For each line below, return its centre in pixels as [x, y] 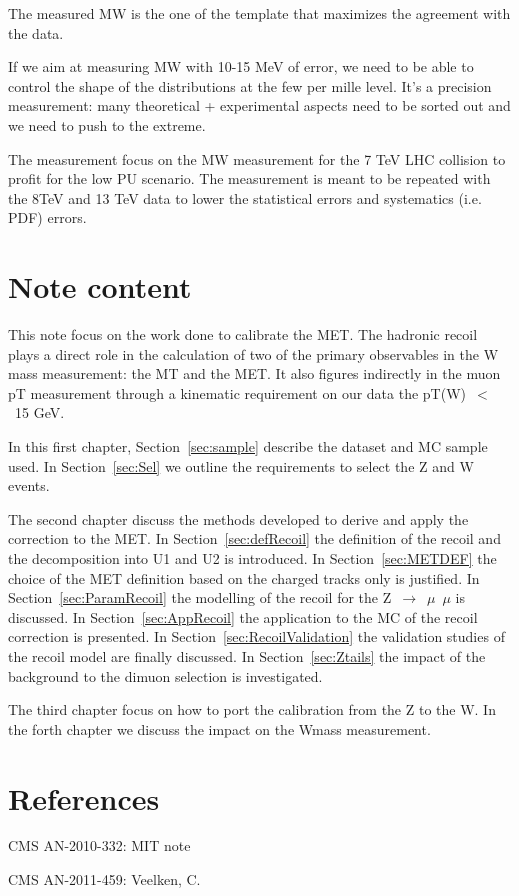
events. [29, 485]
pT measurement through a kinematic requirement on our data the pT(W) [237, 392]
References [84, 797]
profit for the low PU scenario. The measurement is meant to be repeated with [249, 178]
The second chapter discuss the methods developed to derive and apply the [238, 518]
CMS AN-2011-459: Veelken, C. [104, 879]
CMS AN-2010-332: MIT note [99, 845]
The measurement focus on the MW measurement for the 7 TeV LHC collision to [257, 158]
